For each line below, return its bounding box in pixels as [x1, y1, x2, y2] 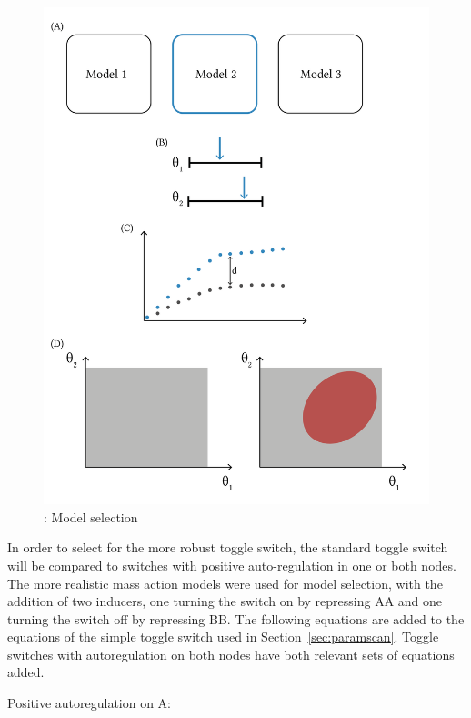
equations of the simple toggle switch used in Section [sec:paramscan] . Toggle [7, 627, 439, 646]
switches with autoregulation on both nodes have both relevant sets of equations [7, 644, 455, 663]
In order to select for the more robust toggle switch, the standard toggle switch [7, 538, 448, 557]
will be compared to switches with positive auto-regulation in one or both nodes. [7, 555, 456, 574]
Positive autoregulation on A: [7, 693, 171, 713]
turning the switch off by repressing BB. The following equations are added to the [7, 609, 465, 628]
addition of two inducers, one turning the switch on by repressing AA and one [7, 592, 443, 611]
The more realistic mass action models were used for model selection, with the [7, 573, 443, 592]
